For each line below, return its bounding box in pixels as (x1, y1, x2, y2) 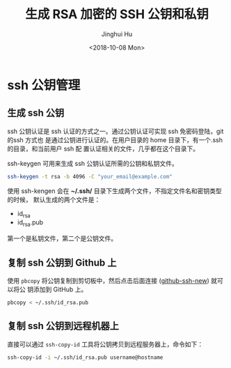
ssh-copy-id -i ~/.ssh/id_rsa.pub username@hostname (7, 353, 164, 361)
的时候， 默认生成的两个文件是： (7, 195, 101, 204)
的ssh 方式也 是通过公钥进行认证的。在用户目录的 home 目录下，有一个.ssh (7, 135, 223, 144)
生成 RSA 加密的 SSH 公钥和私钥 (25, 6, 209, 22)
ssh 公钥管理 (7, 77, 81, 93)
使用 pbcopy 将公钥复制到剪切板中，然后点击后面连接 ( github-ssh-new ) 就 (7, 277, 218, 285)
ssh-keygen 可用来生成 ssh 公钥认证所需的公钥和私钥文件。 (7, 159, 179, 167)
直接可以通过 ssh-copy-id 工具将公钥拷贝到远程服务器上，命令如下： (7, 339, 204, 348)
